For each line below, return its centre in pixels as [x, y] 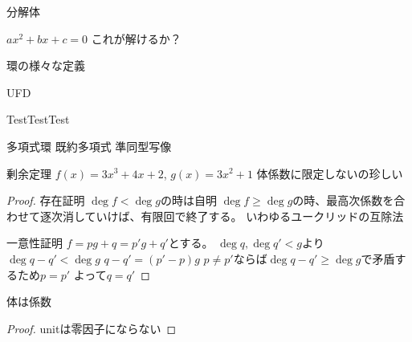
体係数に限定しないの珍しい [330, 173]
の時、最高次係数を [343, 200]
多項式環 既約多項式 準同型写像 [89, 146]
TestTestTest [38, 119]
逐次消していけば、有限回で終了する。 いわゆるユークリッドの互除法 [222, 216]
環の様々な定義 [46, 65]
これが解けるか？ [136, 38]
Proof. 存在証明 [46, 200]
